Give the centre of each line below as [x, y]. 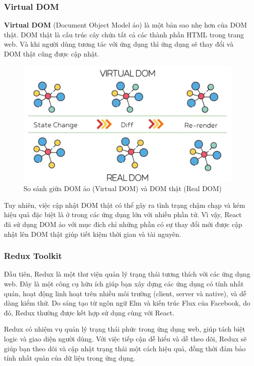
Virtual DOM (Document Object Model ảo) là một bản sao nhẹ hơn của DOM [126, 25]
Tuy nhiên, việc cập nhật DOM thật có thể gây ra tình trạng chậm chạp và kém [125, 205]
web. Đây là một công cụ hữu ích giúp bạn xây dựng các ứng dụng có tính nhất [124, 283]
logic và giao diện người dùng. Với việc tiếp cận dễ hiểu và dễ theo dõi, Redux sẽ [125, 338]
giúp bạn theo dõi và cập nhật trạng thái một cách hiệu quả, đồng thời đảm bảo [125, 348]
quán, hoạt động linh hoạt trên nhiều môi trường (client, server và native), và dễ [125, 293]
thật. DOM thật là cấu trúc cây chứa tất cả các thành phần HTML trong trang [124, 34]
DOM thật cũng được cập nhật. [52, 54]
